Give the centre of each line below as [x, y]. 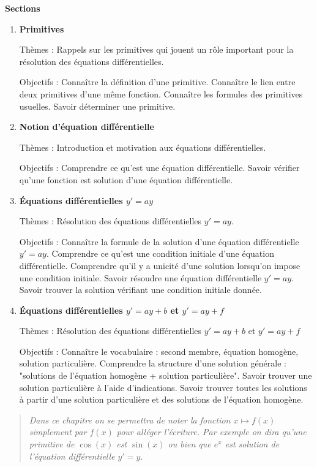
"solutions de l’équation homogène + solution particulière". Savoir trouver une [166, 375]
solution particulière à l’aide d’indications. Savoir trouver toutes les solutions [163, 387]
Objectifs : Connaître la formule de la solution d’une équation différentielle [159, 241]
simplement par [58, 432]
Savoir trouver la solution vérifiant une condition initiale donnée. [140, 290]
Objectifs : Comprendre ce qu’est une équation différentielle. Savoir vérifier [159, 168]
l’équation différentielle [72, 456]
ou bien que [189, 444]
